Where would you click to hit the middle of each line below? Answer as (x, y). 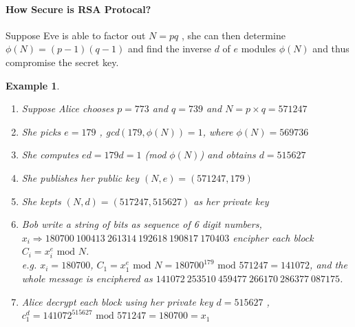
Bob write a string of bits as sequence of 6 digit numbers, (142, 224)
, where (218, 131)
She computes (50, 155)
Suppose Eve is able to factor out (76, 35)
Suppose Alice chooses (68, 108)
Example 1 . (33, 85)
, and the (329, 265)
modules (258, 49)
